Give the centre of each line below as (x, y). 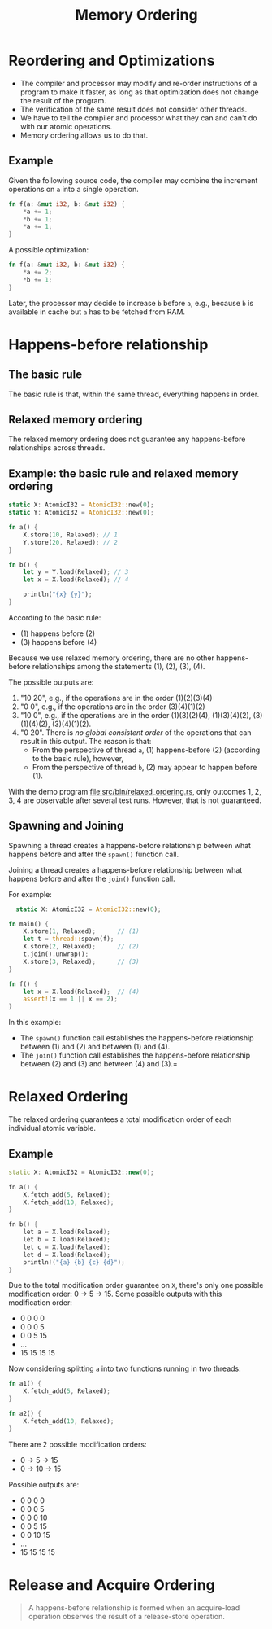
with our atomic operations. (66, 126)
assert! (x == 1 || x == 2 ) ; (70, 999)
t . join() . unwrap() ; (56, 954)
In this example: (35, 1023)
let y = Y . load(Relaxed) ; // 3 (76, 572)
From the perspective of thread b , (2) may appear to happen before (145, 767)
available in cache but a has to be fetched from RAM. (97, 312)
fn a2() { (25, 1414)
